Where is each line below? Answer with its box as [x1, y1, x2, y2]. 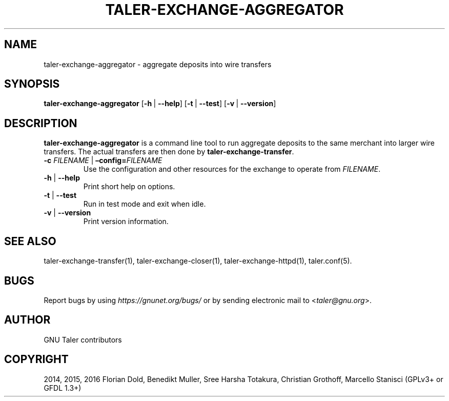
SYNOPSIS [4, 77, 60, 91]
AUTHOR [4, 313, 51, 327]
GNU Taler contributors [44, 335, 122, 344]
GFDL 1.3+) [44, 383, 81, 392]
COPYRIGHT [4, 353, 69, 366]
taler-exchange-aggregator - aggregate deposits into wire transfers [44, 59, 272, 69]
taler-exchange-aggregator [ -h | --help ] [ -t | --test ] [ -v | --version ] [44, 99, 276, 108]
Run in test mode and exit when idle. [83, 199, 206, 209]
